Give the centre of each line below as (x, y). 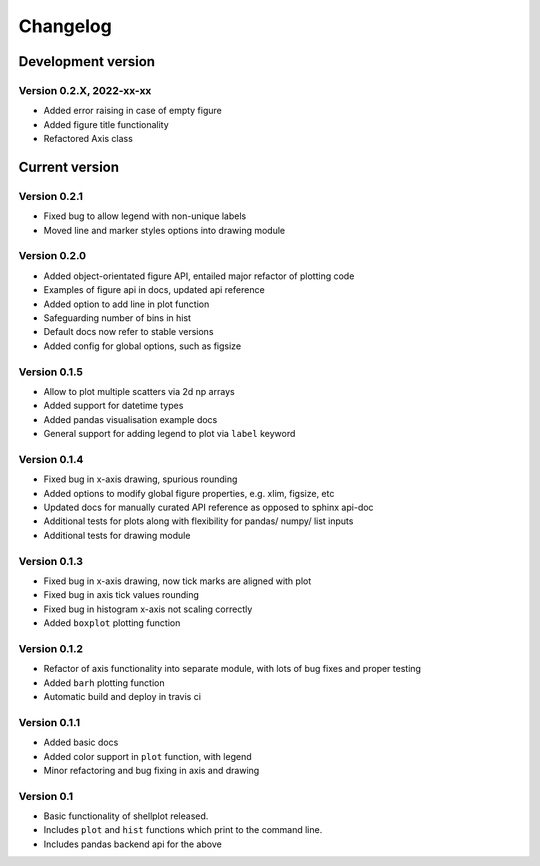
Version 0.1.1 (49, 722)
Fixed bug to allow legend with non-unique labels (145, 216)
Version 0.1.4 (51, 459)
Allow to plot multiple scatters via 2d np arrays (139, 391)
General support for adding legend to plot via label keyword (169, 434)
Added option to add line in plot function (126, 304)
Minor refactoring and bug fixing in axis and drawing (151, 770)
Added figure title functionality (106, 124)
